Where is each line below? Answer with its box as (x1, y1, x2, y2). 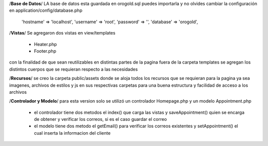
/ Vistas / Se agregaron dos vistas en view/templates (9, 30, 116, 36)
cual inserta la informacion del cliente (34, 130, 111, 136)
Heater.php (34, 41, 57, 47)
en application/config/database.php (9, 7, 83, 13)
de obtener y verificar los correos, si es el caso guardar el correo (34, 116, 167, 122)
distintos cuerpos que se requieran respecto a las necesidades (9, 66, 138, 72)
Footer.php (34, 48, 57, 54)
